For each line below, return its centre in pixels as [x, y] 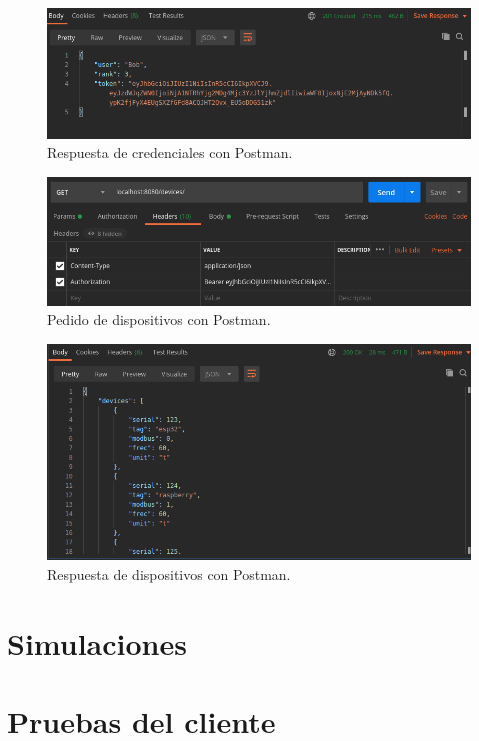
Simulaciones [97, 642]
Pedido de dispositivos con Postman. [159, 319]
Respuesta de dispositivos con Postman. [169, 573]
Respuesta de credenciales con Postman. [170, 152]
